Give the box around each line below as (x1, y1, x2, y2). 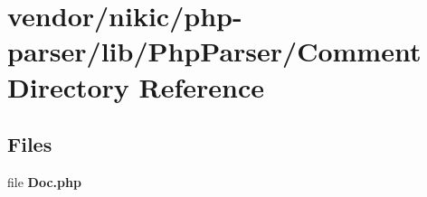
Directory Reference (7, 68, 265, 105)
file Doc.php (7, 172, 81, 191)
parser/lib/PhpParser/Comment (7, 33, 422, 70)
